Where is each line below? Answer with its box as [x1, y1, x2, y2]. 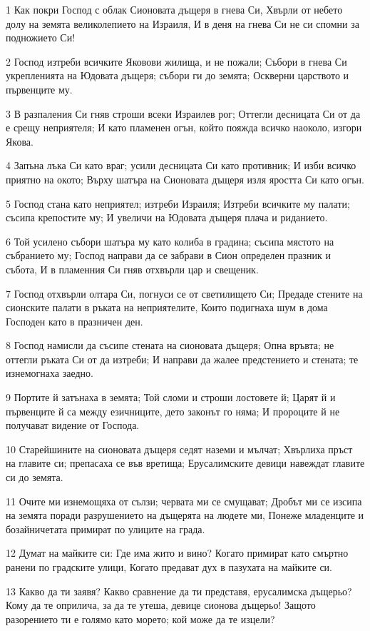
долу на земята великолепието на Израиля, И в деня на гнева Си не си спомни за [6, 16, 359, 31]
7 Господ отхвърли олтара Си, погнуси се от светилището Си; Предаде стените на [6, 286, 363, 301]
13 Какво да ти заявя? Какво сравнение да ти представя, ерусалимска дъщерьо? [6, 583, 352, 598]
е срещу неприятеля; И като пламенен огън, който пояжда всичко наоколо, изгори [6, 120, 362, 135]
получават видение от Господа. [6, 418, 140, 433]
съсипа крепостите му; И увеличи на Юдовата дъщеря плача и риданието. [6, 210, 328, 225]
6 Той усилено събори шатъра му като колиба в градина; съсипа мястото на [6, 233, 334, 248]
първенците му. [6, 81, 73, 96]
